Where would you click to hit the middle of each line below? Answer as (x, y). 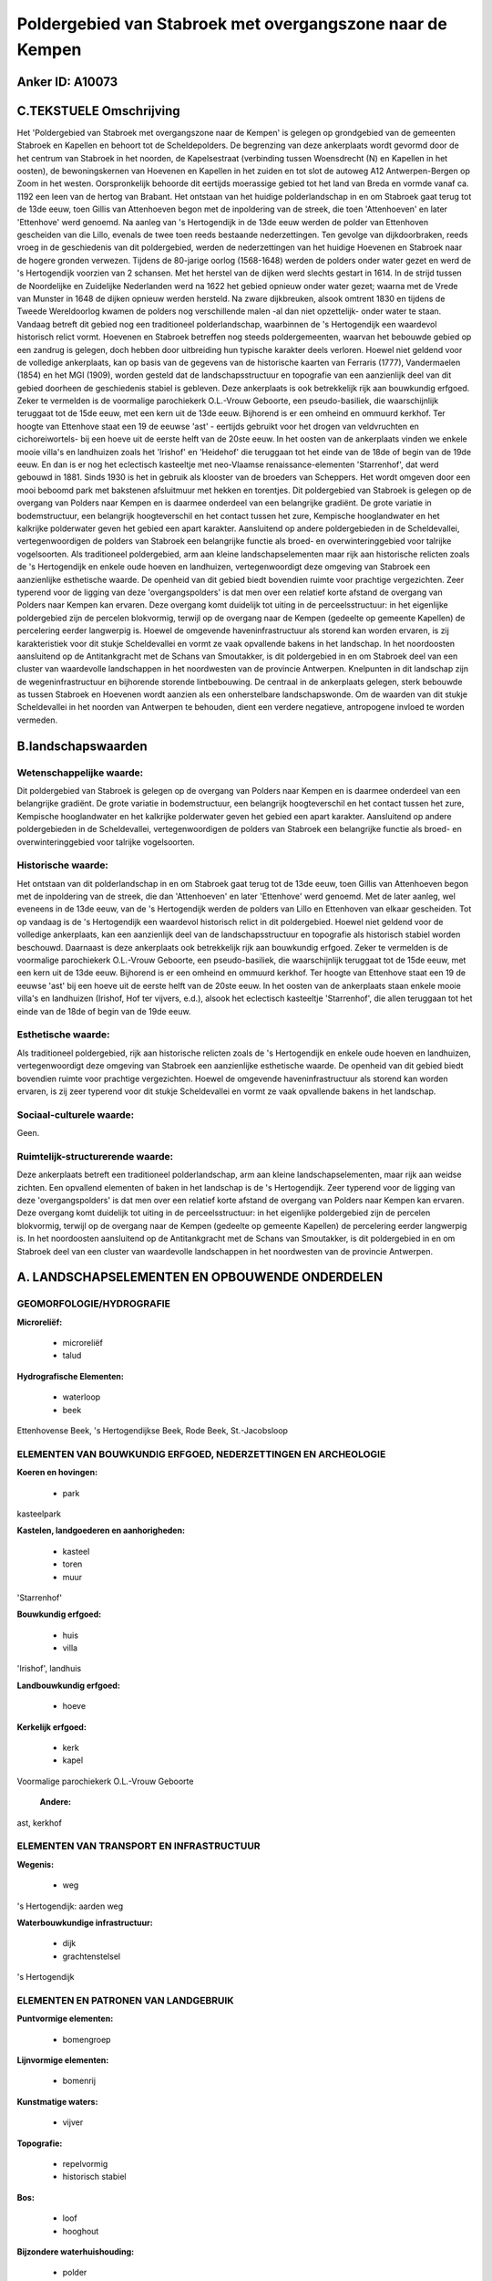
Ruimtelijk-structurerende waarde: (95, 1156)
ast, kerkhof (40, 1823)
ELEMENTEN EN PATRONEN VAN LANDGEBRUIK (125, 2000)
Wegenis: (36, 1864)
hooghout (81, 2231)
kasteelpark (39, 1514)
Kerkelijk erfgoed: (51, 1727)
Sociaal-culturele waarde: (76, 1115)
